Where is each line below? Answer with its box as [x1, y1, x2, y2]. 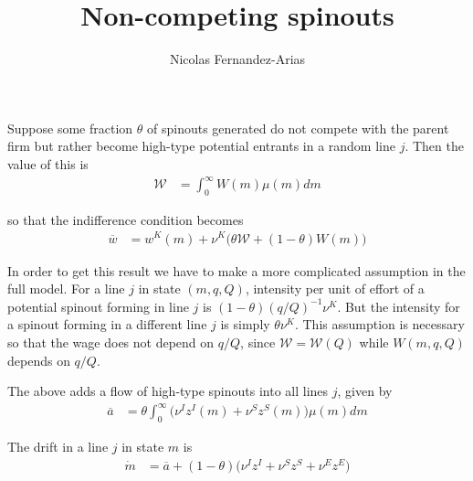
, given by [337, 381, 393, 401]
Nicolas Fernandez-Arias [169, 49, 306, 69]
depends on [7, 350, 70, 369]
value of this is [7, 154, 89, 173]
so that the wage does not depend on [7, 332, 215, 351]
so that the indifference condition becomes [7, 209, 244, 229]
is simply [220, 315, 270, 334]
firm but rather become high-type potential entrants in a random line [7, 136, 395, 155]
